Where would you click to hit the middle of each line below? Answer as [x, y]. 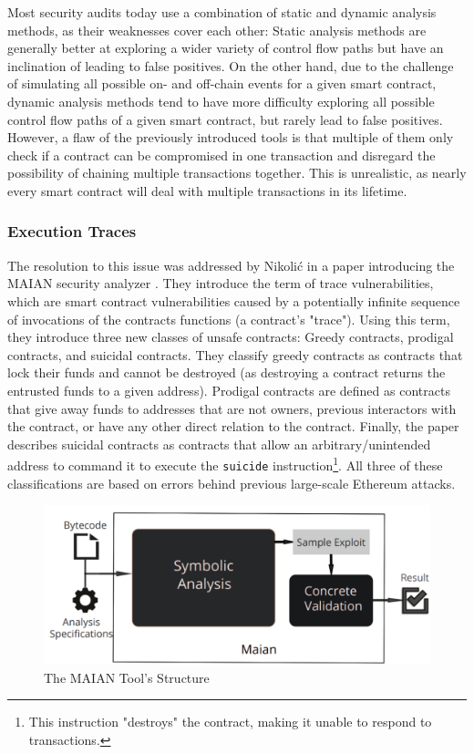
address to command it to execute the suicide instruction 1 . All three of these [225, 464]
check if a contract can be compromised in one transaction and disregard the [222, 155]
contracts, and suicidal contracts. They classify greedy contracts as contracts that [235, 354]
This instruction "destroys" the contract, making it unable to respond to [230, 722]
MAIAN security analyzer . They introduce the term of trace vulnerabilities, [221, 283]
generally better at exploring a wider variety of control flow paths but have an [226, 48]
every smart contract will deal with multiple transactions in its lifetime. [207, 190]
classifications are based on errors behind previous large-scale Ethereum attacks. [232, 483]
